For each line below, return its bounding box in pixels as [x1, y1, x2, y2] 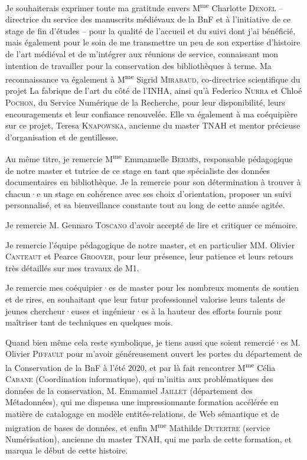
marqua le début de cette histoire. [5, 444, 128, 456]
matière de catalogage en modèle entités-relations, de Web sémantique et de [5, 408, 279, 420]
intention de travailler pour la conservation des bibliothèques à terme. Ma [5, 59, 272, 71]
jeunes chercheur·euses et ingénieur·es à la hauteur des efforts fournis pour [5, 304, 282, 317]
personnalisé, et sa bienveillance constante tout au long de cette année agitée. [5, 199, 285, 211]
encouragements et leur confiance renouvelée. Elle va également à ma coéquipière [5, 107, 298, 120]
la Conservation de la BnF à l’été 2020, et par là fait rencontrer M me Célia [5, 360, 276, 373]
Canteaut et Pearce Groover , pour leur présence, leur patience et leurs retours [5, 250, 293, 262]
